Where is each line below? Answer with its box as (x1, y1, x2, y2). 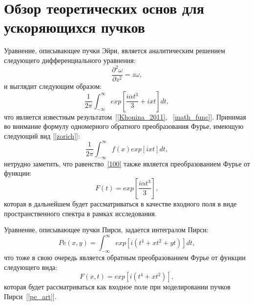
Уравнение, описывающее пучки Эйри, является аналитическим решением (4, 45, 225, 56)
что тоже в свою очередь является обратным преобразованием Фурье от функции (4, 252, 246, 262)
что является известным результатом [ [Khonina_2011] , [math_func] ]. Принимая (4, 111, 246, 122)
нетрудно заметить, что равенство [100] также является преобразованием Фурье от (4, 158, 250, 168)
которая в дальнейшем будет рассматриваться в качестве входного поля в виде (4, 198, 237, 208)
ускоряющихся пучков (4, 17, 145, 37)
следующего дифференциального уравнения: (4, 55, 136, 65)
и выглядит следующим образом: (4, 81, 102, 91)
